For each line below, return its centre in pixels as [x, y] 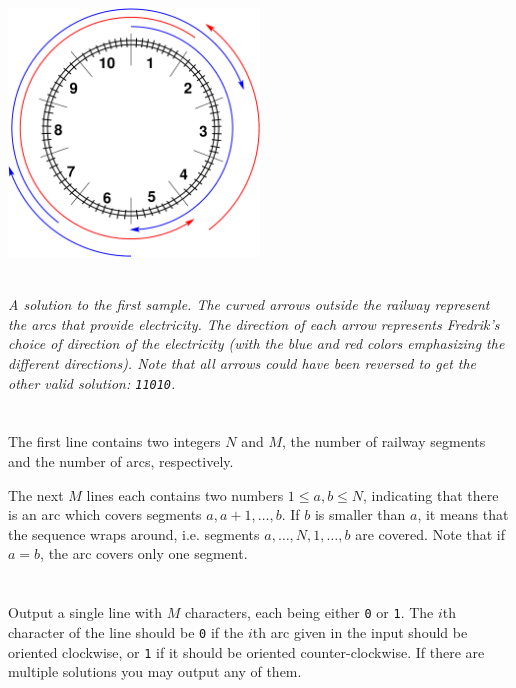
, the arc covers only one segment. [144, 553]
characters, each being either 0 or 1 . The [309, 612]
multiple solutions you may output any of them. [155, 671]
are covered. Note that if [430, 533]
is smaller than [360, 514]
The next [36, 494]
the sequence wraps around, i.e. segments [134, 533]
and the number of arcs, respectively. [121, 461]
